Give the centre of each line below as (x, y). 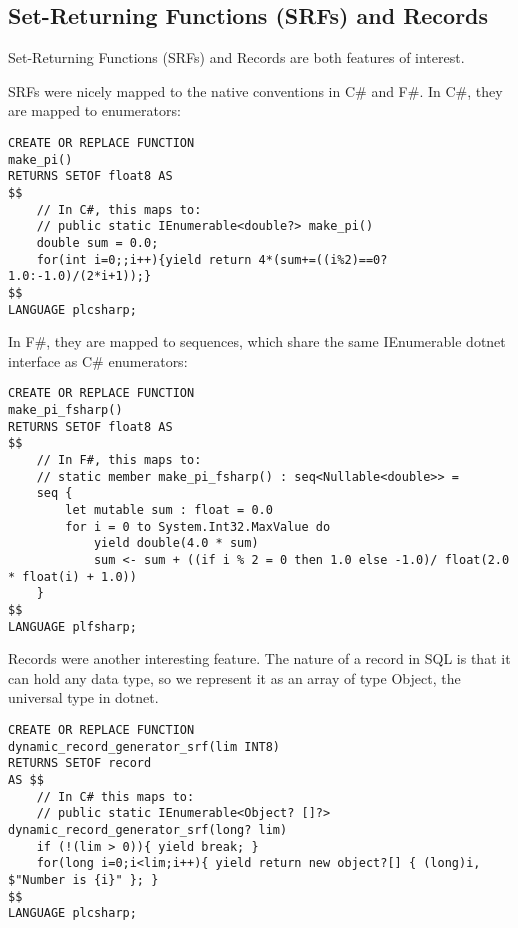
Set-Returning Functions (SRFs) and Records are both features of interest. (236, 57)
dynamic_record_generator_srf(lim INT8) (144, 746)
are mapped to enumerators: (94, 110)
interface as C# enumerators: (98, 360)
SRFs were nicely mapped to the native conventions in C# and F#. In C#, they (255, 90)
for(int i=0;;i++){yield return (144, 259)
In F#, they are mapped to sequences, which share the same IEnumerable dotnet (257, 341)
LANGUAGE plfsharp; (72, 626)
